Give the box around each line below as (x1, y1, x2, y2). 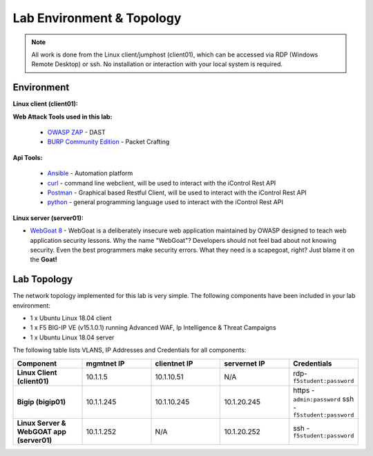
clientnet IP (155, 359, 193, 368)
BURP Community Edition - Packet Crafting (47, 138, 170, 146)
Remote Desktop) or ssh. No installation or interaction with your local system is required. (31, 60, 283, 68)
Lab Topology (12, 273, 73, 286)
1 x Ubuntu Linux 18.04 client (30, 314, 112, 322)
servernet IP (224, 359, 265, 368)
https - (292, 385, 315, 395)
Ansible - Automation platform (47, 169, 133, 177)
